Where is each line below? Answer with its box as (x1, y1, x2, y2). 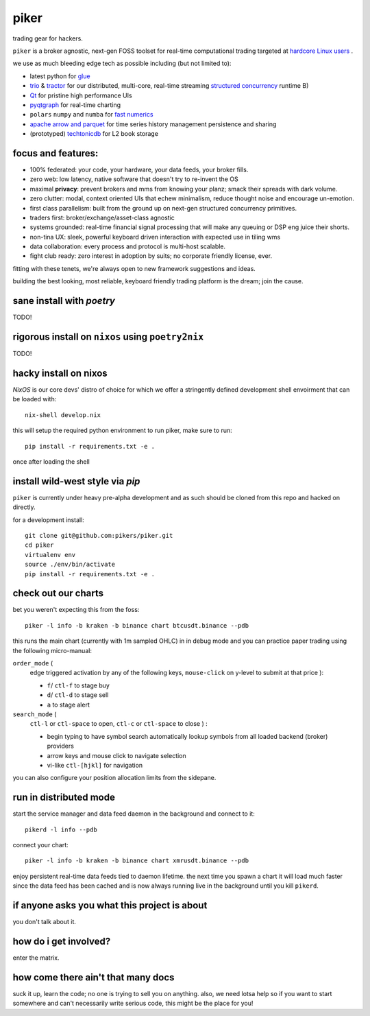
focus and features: (12, 147, 99, 159)
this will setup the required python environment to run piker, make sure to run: (12, 426, 232, 435)
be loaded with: (12, 395, 57, 403)
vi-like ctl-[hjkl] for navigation (47, 761, 143, 769)
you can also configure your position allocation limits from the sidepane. (12, 774, 217, 782)
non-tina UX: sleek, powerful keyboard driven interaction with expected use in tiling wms (29, 233, 281, 241)
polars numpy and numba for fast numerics (29, 110, 153, 119)
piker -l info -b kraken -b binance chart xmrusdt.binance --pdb (25, 857, 249, 864)
